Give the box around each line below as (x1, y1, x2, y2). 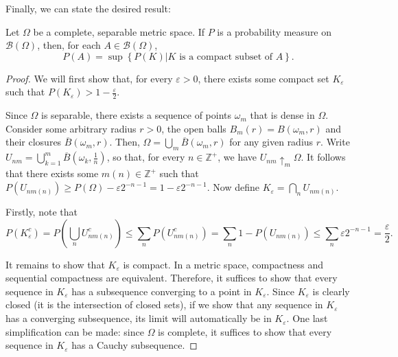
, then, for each (37, 38, 101, 52)
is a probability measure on (217, 24, 332, 38)
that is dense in (250, 108, 315, 122)
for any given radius (229, 135, 314, 149)
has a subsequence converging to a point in (71, 284, 252, 298)
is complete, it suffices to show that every (158, 324, 332, 338)
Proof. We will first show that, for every (5, 71, 173, 85)
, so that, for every (106, 150, 185, 164)
